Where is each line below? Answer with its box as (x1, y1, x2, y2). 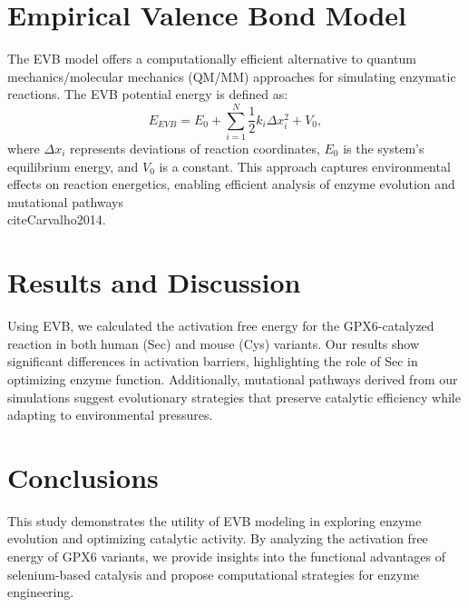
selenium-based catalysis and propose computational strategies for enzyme (7, 564, 420, 583)
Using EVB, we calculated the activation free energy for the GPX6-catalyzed (7, 316, 434, 335)
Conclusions (7, 458, 159, 495)
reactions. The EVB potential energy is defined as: (7, 85, 288, 104)
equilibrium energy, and (7, 156, 139, 175)
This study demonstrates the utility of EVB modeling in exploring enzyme (7, 511, 422, 530)
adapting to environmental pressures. (7, 405, 213, 424)
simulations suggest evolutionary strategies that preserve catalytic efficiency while (7, 387, 461, 406)
